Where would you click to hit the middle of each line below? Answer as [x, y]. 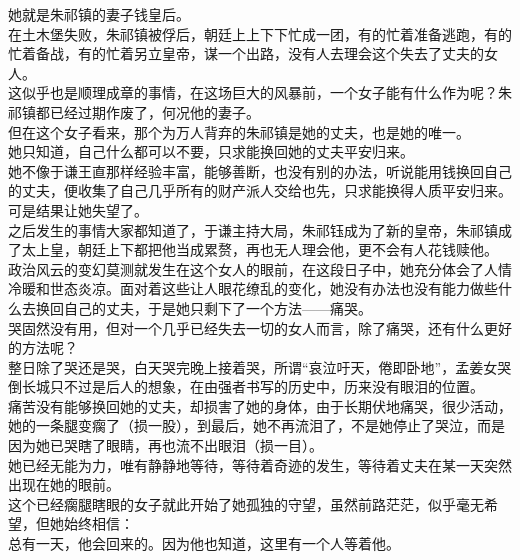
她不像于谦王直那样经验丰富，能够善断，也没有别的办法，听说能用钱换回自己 [260, 170]
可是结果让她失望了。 [78, 209]
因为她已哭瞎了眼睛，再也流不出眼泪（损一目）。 [165, 445]
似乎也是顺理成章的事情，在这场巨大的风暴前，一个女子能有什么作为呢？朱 [266, 92]
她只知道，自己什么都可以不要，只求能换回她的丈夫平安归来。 [211, 151]
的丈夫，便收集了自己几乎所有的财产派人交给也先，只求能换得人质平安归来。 [260, 190]
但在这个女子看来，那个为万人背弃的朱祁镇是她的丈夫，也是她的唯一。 [239, 131]
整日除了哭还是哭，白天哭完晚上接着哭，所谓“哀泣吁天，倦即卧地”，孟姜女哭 [260, 366]
